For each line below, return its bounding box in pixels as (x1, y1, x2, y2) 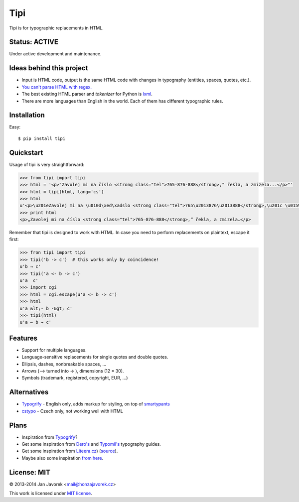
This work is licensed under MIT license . (9, 491, 92, 497)
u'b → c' (19, 264, 41, 269)
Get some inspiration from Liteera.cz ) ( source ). (21, 448, 118, 454)
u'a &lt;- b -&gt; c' (19, 305, 73, 311)
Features (9, 334, 37, 342)
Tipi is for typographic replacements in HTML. (9, 25, 104, 31)
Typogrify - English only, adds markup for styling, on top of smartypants (21, 401, 170, 407)
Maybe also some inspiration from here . (21, 455, 104, 461)
